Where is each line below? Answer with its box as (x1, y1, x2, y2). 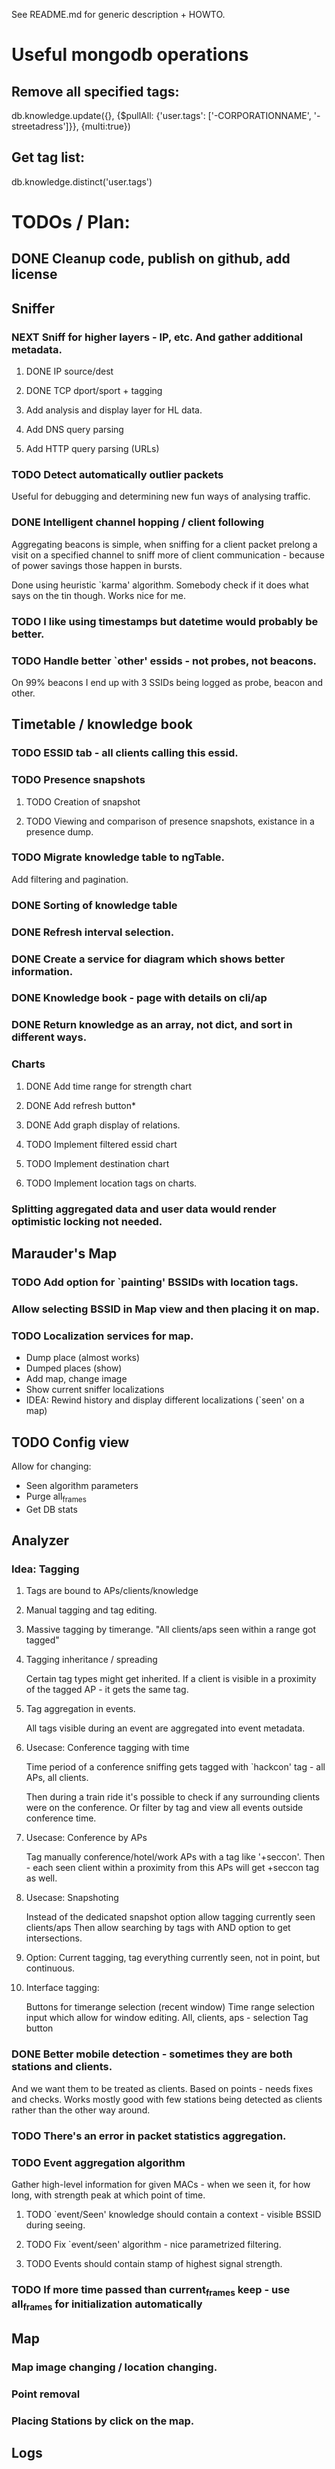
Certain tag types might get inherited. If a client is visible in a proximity (25, 1673, 317, 1685)
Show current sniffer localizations (25, 1384, 165, 1396)
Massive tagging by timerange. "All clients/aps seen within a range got (25, 1624, 316, 1636)
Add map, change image (25, 1373, 128, 1385)
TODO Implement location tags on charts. (25, 1177, 198, 1189)
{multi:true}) (80, 120, 131, 132)
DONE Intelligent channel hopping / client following (11, 515, 265, 529)
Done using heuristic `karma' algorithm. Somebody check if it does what (11, 579, 309, 591)
